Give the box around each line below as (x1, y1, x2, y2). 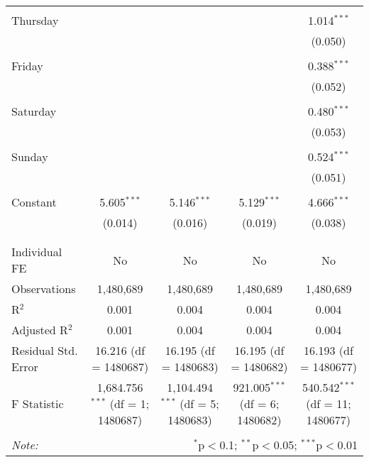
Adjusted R (11, 321, 68, 338)
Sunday (11, 148, 48, 165)
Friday (11, 57, 43, 74)
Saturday (11, 103, 57, 119)
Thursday (11, 12, 59, 28)
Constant (11, 194, 57, 210)
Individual (11, 243, 62, 260)
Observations (11, 280, 76, 297)
